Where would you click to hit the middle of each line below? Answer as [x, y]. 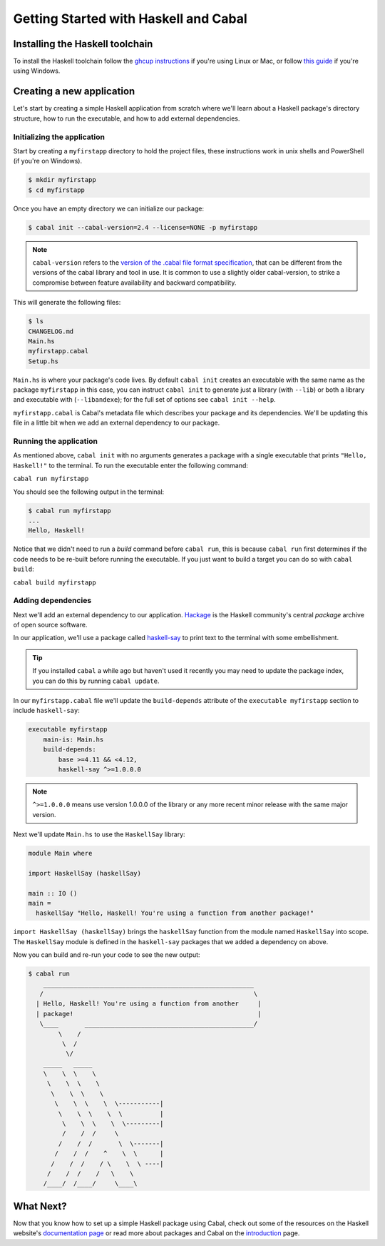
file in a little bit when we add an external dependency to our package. [117, 423]
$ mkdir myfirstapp [62, 180]
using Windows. [37, 71]
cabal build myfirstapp [55, 582]
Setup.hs [43, 361]
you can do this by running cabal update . [96, 681]
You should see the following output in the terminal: [89, 492]
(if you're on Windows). [47, 161]
